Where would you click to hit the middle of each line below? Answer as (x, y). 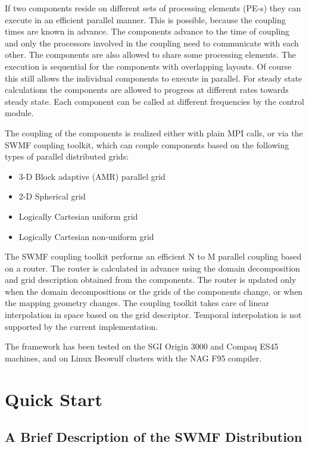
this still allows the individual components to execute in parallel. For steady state (154, 78)
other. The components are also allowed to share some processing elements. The (151, 54)
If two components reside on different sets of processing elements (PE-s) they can (153, 8)
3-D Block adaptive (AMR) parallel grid (92, 176)
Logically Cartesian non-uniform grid (86, 236)
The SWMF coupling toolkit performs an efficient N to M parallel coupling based (153, 256)
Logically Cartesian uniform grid (78, 216)
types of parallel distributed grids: (67, 156)
